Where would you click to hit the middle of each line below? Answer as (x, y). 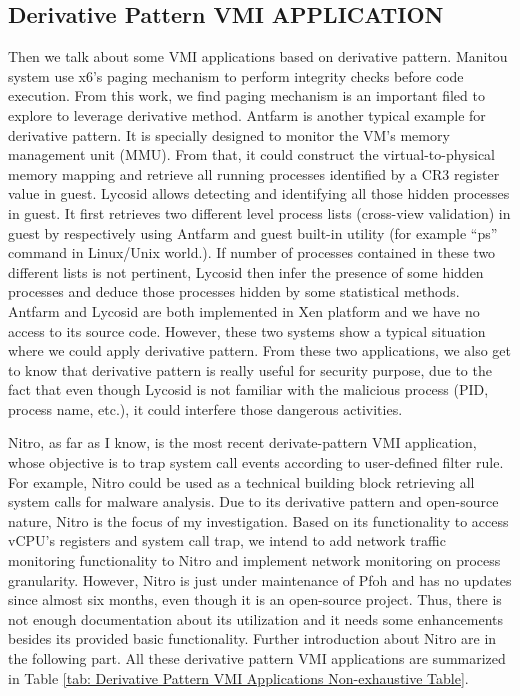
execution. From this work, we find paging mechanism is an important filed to (246, 95)
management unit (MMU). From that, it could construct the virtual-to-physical (252, 154)
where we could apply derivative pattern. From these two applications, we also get (259, 350)
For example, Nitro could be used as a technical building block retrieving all (241, 481)
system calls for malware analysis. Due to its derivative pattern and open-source (253, 501)
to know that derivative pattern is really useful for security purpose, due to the (250, 369)
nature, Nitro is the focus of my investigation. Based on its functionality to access (258, 520)
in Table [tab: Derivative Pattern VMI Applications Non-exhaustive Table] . (238, 677)
